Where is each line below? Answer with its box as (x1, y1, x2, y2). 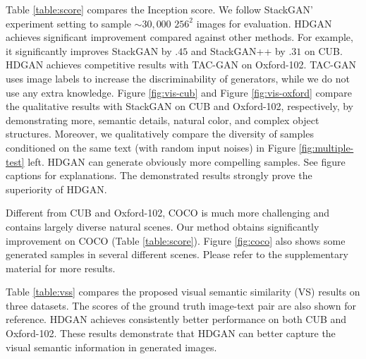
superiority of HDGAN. (6, 181, 107, 196)
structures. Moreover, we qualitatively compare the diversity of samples (6, 126, 314, 141)
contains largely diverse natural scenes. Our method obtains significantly (6, 219, 319, 233)
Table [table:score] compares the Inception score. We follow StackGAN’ (6, 2, 313, 16)
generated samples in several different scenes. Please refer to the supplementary (6, 247, 348, 262)
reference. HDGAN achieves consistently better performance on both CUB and (6, 312, 347, 327)
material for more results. (6, 260, 116, 275)
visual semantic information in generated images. (6, 339, 217, 354)
